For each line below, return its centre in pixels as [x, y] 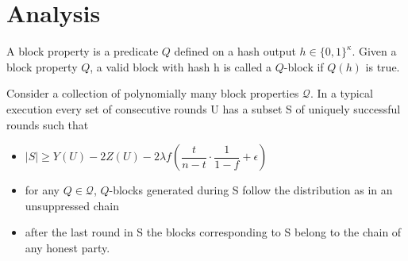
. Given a [374, 51]
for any [42, 190]
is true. [383, 66]
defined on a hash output [235, 51]
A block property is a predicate [83, 51]
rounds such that [48, 124]
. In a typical [341, 93]
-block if [304, 66]
